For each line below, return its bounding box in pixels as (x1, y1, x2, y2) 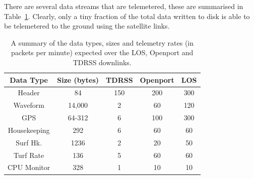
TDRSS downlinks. (73, 57, 132, 67)
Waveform (13, 100, 44, 110)
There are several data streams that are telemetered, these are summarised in (4, 1, 243, 11)
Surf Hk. (16, 137, 42, 147)
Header (18, 87, 40, 98)
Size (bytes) (57, 74, 99, 85)
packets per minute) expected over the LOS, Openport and (11, 47, 194, 58)
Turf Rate (14, 149, 44, 160)
